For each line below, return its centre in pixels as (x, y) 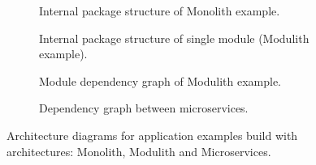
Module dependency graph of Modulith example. (160, 80)
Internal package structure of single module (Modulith (174, 38)
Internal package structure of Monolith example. (160, 11)
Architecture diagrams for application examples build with (152, 135)
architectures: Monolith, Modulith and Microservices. (139, 151)
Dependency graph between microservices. (144, 108)
